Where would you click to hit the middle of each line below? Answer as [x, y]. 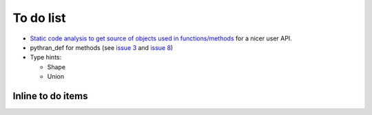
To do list [39, 18]
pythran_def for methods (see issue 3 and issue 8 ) [102, 47]
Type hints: [46, 57]
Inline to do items [50, 96]
